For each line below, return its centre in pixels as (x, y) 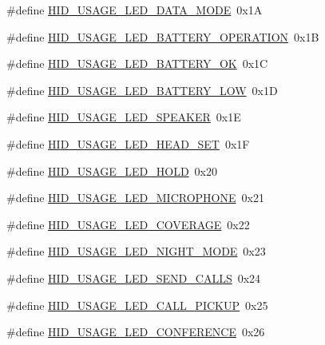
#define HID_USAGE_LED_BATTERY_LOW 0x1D (142, 90)
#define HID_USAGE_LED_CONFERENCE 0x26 (136, 332)
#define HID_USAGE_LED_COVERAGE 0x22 (128, 224)
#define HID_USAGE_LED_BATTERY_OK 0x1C (137, 63)
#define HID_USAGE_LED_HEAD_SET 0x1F (128, 143)
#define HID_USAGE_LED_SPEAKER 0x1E (124, 117)
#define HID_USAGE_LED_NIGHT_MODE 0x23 (136, 251)
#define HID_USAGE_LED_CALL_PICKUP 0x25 (137, 305)
